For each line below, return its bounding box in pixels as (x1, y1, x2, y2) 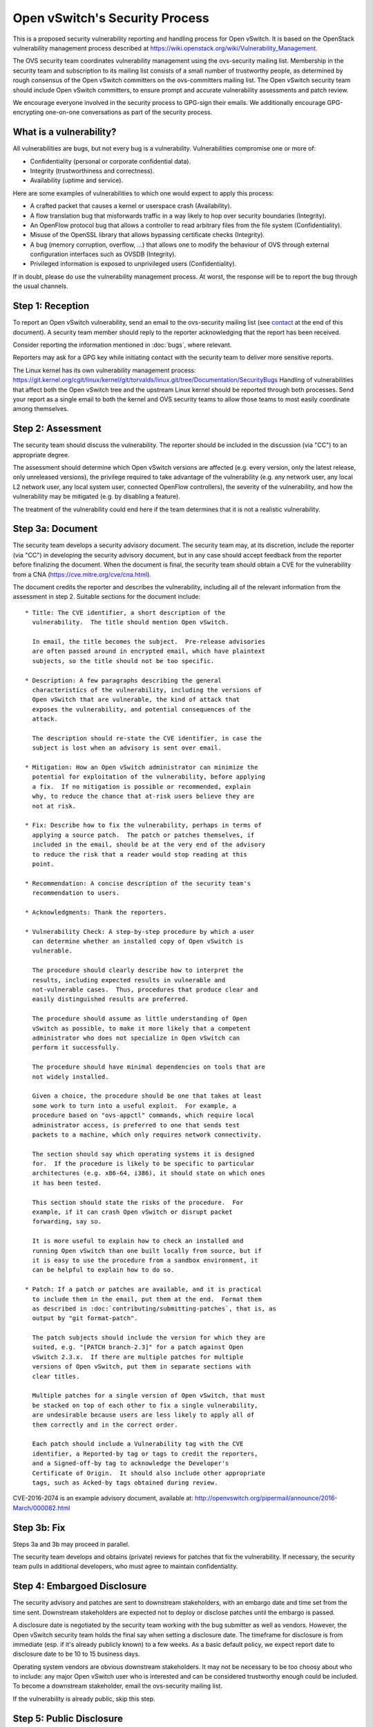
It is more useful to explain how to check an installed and (32, 1237, 244, 1245)
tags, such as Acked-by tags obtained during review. (32, 1478, 218, 1487)
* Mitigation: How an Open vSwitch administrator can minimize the (25, 763, 258, 772)
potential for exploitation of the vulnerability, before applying (32, 773, 266, 781)
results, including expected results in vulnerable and (32, 976, 226, 984)
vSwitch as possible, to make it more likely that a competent (32, 1024, 251, 1032)
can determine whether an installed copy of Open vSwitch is (32, 937, 244, 946)
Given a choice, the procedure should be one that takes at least (32, 1092, 262, 1100)
